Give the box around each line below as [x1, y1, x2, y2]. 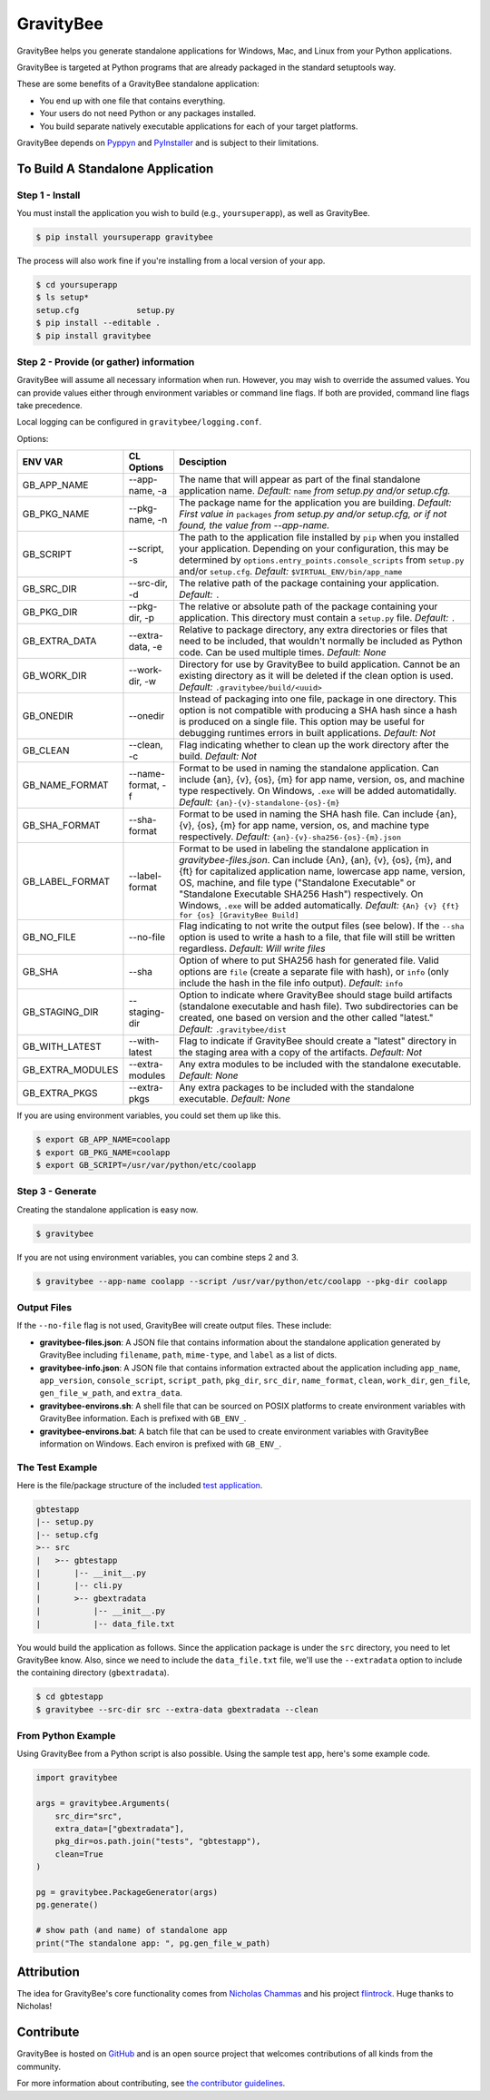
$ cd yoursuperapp [35, 280, 118, 289]
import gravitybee [35, 1772, 118, 1783]
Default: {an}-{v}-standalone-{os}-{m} [178, 796, 340, 809]
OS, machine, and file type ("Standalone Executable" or [178, 877, 416, 889]
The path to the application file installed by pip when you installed [178, 531, 460, 544]
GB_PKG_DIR [22, 606, 78, 619]
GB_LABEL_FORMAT [22, 875, 111, 888]
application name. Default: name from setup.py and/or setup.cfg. [178, 485, 451, 497]
